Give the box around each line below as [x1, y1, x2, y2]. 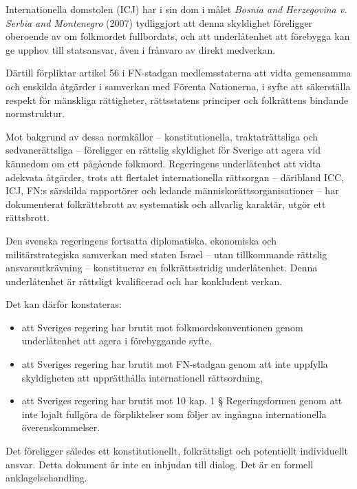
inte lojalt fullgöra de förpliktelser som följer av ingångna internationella [21, 406, 327, 421]
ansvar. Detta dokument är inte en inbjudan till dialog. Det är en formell [6, 457, 314, 471]
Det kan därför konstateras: [6, 297, 122, 311]
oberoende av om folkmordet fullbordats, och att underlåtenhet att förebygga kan [6, 29, 350, 43]
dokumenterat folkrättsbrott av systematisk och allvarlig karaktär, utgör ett [6, 196, 326, 211]
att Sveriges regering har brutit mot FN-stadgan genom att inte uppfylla [21, 357, 328, 371]
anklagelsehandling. [6, 470, 87, 485]
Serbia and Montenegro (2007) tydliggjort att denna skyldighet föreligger [6, 15, 313, 30]
